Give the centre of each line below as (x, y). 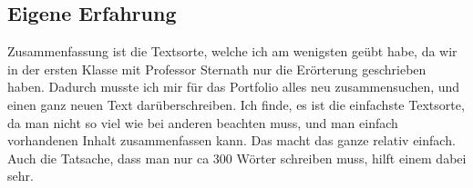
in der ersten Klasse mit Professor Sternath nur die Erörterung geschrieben (217, 69)
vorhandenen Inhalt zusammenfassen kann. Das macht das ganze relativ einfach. (231, 140)
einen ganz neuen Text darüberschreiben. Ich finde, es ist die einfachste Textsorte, (236, 104)
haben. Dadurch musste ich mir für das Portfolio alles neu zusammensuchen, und (234, 87)
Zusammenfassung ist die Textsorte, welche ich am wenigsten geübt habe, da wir (232, 51)
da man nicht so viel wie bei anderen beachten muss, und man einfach (203, 122)
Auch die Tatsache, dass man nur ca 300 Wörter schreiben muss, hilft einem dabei (237, 158)
